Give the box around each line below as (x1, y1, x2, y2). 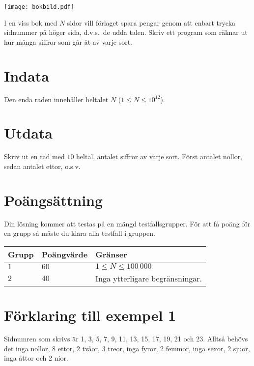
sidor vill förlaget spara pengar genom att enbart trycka (67, 17, 236, 28)
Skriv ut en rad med (4, 151, 65, 162)
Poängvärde (41, 248, 88, 260)
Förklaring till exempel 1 (4, 305, 176, 325)
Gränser (95, 248, 127, 260)
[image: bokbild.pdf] (4, 3, 75, 10)
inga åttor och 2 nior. (4, 353, 68, 363)
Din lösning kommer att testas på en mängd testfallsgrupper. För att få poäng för (4, 218, 251, 228)
